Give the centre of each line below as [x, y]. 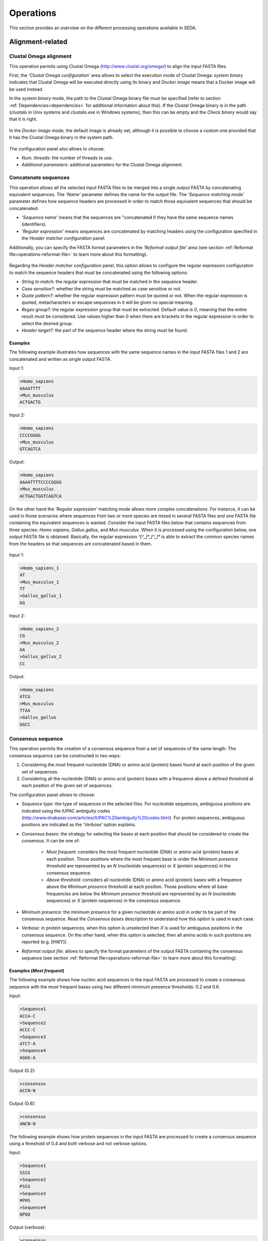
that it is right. [23, 119]
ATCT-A [28, 1044]
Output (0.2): [22, 1070]
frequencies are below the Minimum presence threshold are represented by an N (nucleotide [141, 894]
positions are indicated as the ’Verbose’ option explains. [79, 825]
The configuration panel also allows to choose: [57, 148]
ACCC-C [28, 1030]
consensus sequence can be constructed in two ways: [65, 756]
